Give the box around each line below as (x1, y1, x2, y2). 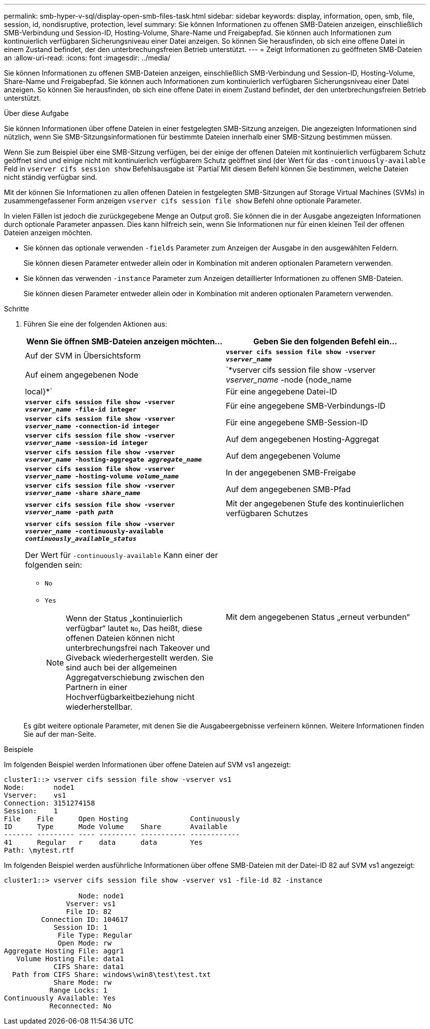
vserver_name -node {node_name (226, 375, 352, 385)
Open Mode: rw (57, 939, 112, 947)
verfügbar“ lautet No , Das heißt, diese (66, 623, 202, 633)
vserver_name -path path (25, 508, 114, 516)
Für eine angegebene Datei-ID (226, 387, 337, 396)
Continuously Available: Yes (4, 994, 116, 1002)
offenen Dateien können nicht (66, 633, 175, 643)
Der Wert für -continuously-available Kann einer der (25, 550, 218, 560)
